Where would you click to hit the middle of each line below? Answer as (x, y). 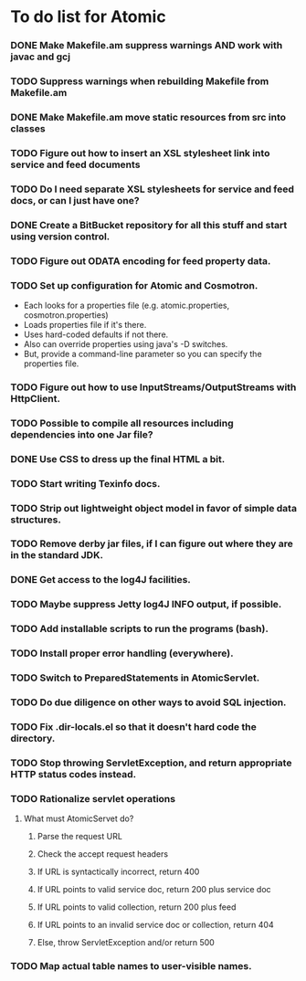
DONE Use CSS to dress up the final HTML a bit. (118, 459)
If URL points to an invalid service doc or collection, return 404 (155, 925)
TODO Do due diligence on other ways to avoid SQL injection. (148, 702)
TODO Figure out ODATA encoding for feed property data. (141, 260)
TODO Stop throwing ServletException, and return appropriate (151, 763)
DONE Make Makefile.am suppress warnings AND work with (147, 46)
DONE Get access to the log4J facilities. (100, 580)
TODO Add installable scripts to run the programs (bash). (139, 629)
